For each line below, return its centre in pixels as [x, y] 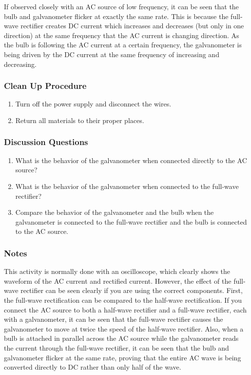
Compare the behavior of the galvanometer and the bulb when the [115, 212]
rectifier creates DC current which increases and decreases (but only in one [132, 26]
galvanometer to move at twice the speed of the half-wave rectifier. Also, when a [124, 328]
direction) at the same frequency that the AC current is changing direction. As [122, 35]
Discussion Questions [46, 142]
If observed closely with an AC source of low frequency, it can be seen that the [121, 6]
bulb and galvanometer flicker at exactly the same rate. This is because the [116, 16]
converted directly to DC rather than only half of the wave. [93, 367]
